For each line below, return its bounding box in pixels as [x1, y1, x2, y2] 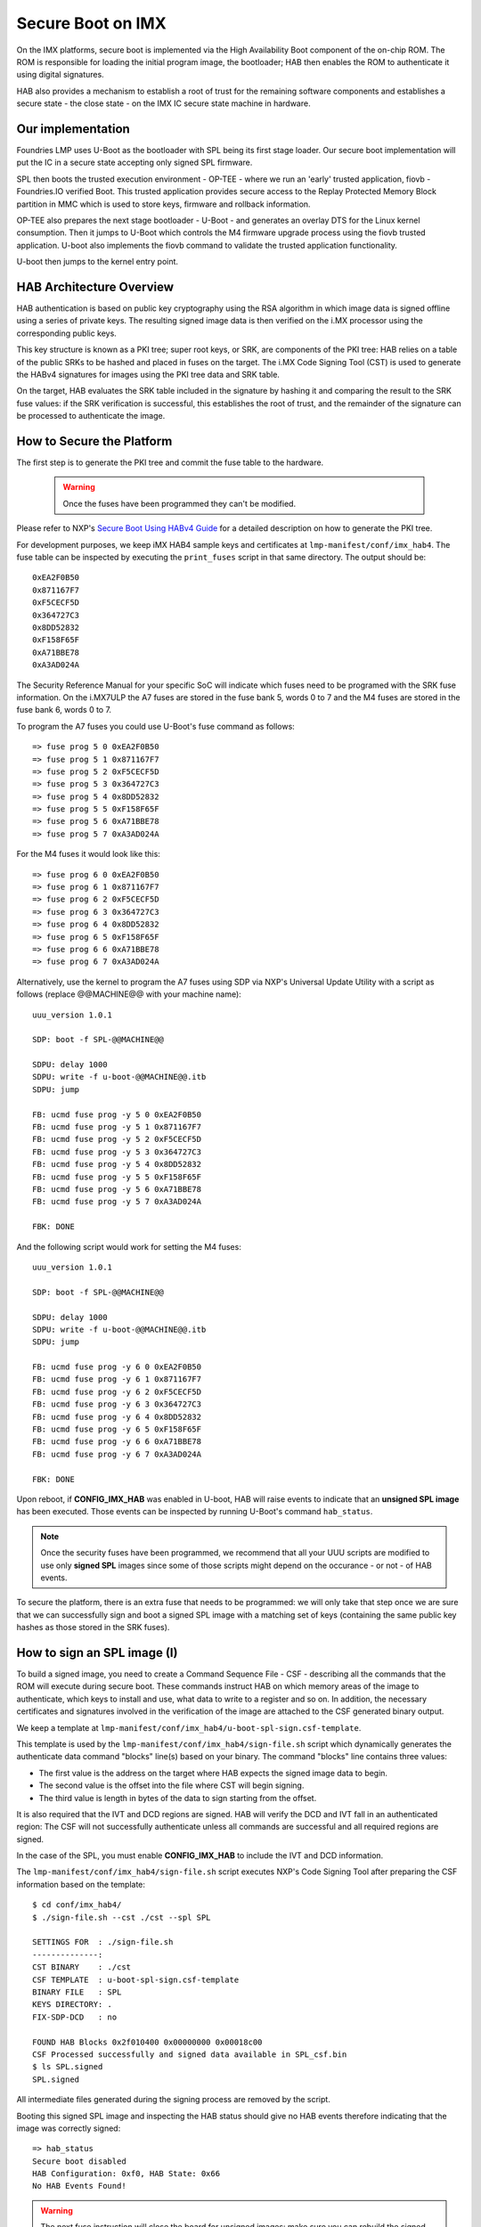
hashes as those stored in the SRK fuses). [16, 1622, 170, 1633]
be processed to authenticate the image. [16, 411, 166, 421]
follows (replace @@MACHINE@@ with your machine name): [16, 989, 242, 999]
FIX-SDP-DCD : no [32, 2011, 118, 2022]
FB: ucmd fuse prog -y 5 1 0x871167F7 [32, 1122, 202, 1132]
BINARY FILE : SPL [32, 1987, 122, 1997]
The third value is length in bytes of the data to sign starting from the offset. [38, 1792, 317, 1803]
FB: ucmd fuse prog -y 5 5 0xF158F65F [32, 1171, 202, 1182]
